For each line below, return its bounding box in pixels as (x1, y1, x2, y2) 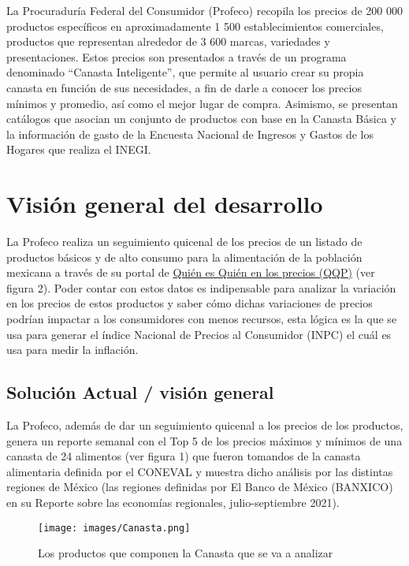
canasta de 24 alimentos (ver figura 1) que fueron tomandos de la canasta (6, 448, 361, 464)
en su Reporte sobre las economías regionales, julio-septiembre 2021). (6, 493, 340, 510)
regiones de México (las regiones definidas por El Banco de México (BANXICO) (6, 478, 393, 495)
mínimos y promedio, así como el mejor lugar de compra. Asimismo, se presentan (6, 95, 398, 111)
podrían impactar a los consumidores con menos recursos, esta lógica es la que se (6, 311, 397, 327)
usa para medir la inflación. (6, 341, 139, 358)
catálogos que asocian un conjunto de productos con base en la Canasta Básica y (6, 110, 396, 127)
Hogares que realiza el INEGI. (6, 141, 151, 158)
